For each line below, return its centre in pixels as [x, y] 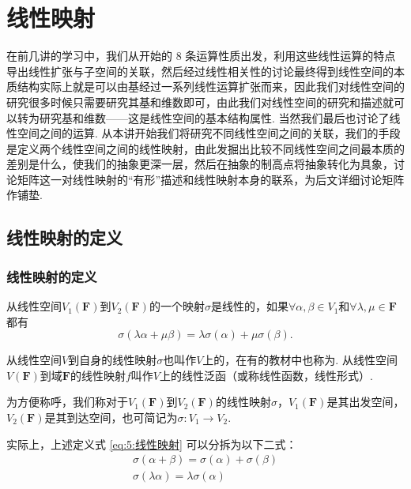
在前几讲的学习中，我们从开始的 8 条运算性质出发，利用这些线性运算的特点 [201, 56]
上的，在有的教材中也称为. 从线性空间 [300, 360]
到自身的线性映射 [113, 360]
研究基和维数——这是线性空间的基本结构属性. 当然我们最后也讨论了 [214, 117]
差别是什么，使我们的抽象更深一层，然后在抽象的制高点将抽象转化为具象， [200, 164]
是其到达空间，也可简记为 [111, 418]
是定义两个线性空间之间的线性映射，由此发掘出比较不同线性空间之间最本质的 [205, 148]
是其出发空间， [366, 402]
